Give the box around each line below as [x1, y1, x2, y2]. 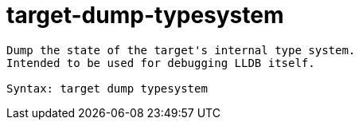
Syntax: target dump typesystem [6, 81, 208, 95]
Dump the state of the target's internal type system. [6, 43, 356, 57]
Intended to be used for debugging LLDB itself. [6, 56, 315, 69]
